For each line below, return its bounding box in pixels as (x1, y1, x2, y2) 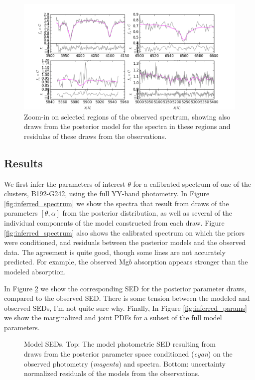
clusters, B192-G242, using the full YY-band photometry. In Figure (4, 188, 210, 199)
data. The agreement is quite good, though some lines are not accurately (4, 247, 226, 257)
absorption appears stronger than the (134, 256, 248, 267)
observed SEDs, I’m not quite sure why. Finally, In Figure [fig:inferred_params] (4, 302, 247, 313)
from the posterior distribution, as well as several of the (62, 208, 233, 218)
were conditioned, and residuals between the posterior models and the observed (4, 237, 246, 248)
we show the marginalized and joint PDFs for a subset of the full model (4, 312, 222, 323)
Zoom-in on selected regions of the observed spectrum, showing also (24, 111, 231, 122)
